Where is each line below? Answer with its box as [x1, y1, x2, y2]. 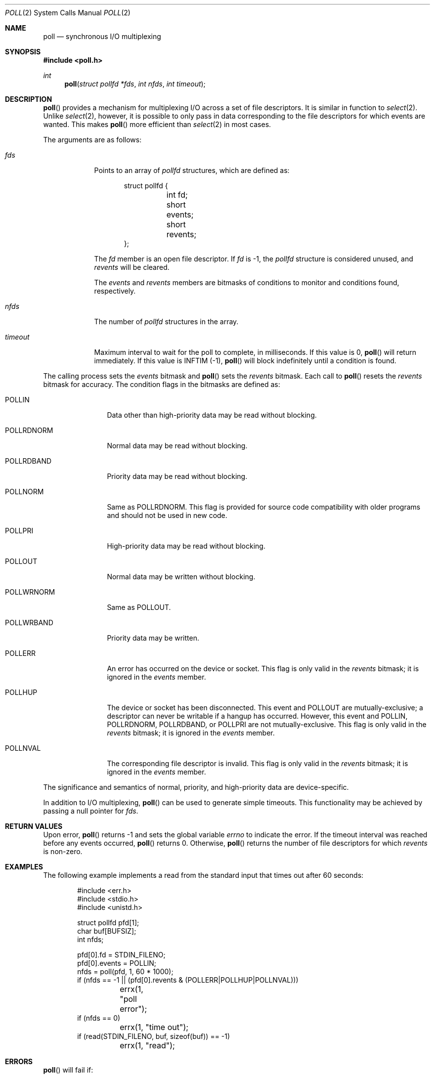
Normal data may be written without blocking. [107, 572, 256, 581]
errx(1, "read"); [120, 1040, 175, 1050]
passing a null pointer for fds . [43, 807, 138, 815]
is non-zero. [43, 847, 83, 856]
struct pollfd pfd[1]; [77, 918, 139, 927]
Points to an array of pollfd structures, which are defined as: [94, 166, 290, 174]
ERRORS [5, 1057, 33, 1066]
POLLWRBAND [5, 618, 53, 627]
